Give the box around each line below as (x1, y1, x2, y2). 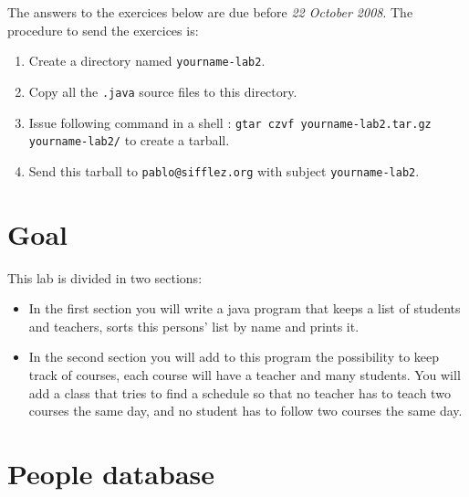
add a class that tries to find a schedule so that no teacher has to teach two (28, 383, 451, 402)
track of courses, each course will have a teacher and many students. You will (28, 365, 461, 384)
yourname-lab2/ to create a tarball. (28, 131, 230, 150)
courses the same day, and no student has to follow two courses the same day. (28, 401, 463, 420)
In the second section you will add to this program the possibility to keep (28, 347, 440, 366)
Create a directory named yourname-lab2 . (28, 51, 266, 70)
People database (7, 454, 214, 492)
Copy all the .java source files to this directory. (28, 81, 297, 100)
